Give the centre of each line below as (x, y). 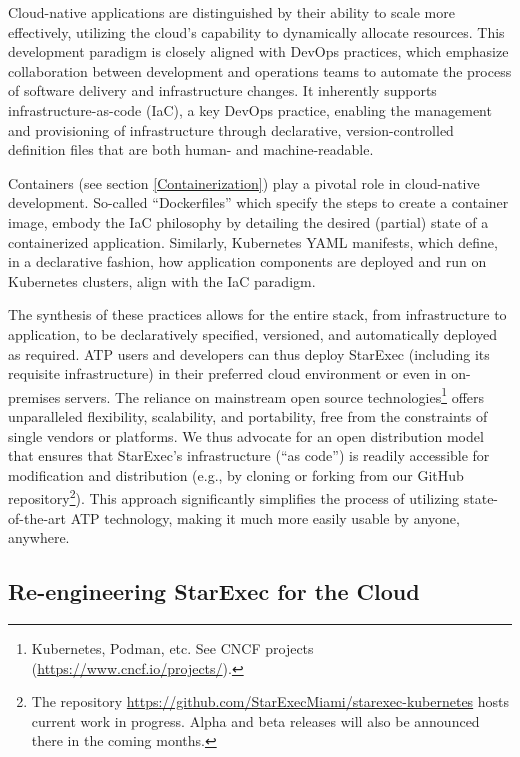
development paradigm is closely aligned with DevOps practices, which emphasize (258, 51)
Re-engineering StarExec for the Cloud (214, 591)
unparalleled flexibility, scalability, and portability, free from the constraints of (248, 415)
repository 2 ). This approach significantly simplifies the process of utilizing (234, 496)
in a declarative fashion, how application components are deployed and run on (247, 261)
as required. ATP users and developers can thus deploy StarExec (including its (249, 353)
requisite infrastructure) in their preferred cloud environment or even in (227, 373)
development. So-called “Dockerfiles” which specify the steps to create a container (258, 202)
